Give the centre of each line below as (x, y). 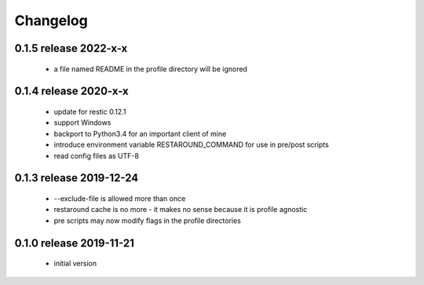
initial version (75, 264)
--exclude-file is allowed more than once (120, 198)
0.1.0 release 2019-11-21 (75, 243)
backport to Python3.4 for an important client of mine (140, 133)
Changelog (51, 20)
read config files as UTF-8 (96, 155)
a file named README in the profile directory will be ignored (150, 69)
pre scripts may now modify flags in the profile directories (147, 221)
